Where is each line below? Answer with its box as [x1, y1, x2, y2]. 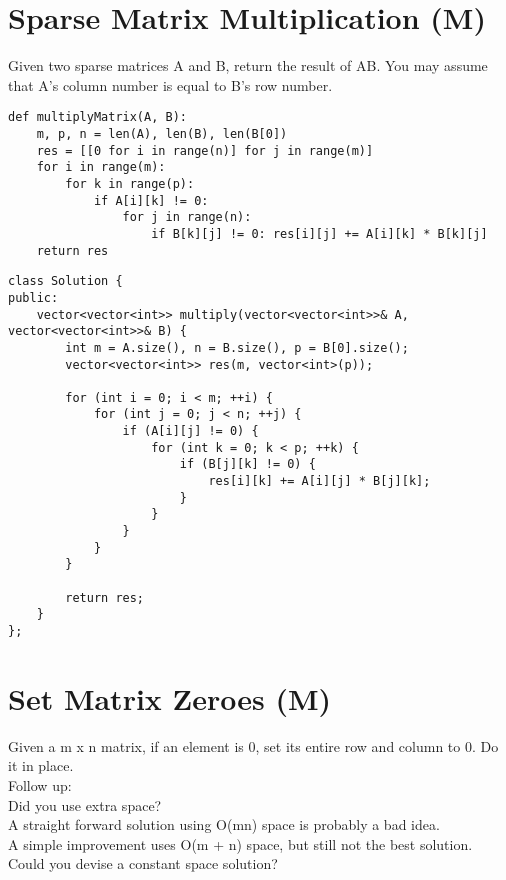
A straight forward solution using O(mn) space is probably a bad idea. [8, 814, 440, 835]
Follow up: [8, 774, 72, 795]
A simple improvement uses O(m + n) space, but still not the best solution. [8, 833, 473, 854]
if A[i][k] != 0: [93, 193, 209, 208]
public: [8, 290, 59, 305]
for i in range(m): [36, 160, 166, 175]
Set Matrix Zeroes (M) [8, 677, 332, 718]
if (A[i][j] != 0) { [122, 424, 259, 439]
